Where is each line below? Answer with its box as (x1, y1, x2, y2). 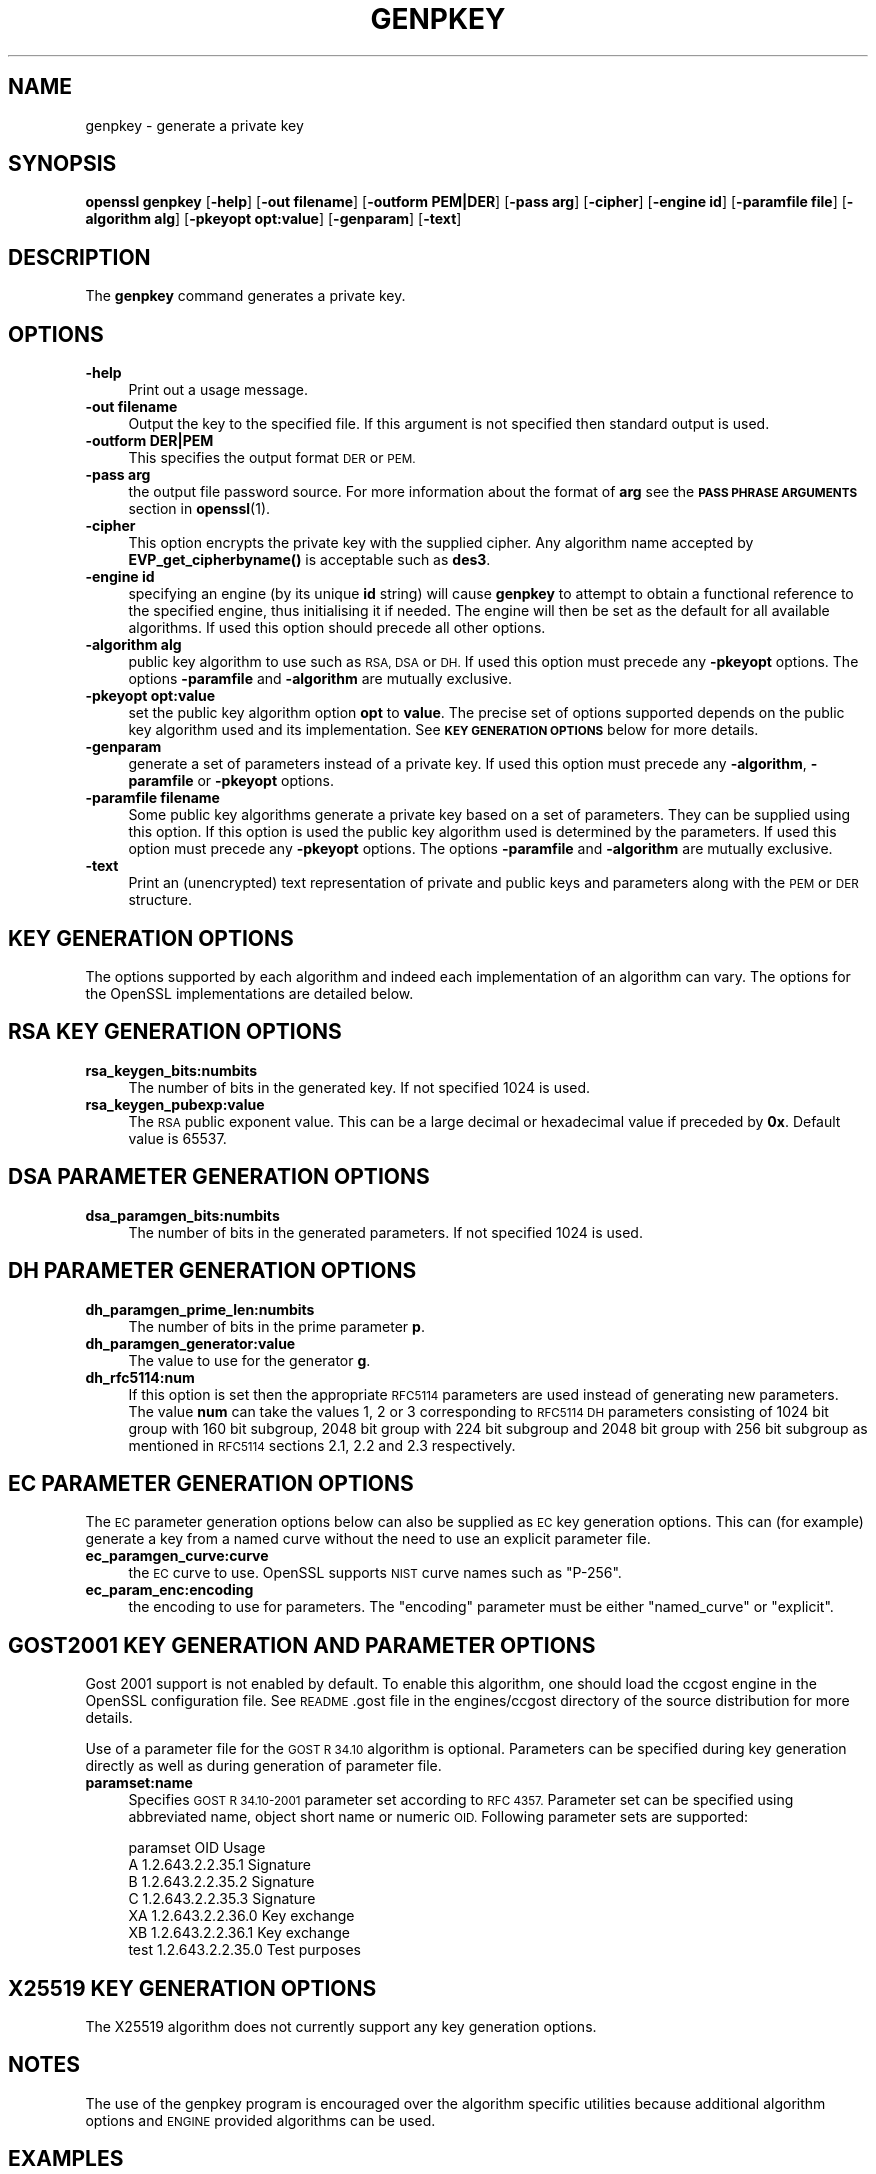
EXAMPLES (8, 2146, 124, 2172)
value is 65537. (128, 1129, 227, 1147)
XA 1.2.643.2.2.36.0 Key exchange (128, 1907, 355, 1925)
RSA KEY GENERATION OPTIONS (8, 1019, 342, 1045)
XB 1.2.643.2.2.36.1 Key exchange (128, 1924, 351, 1942)
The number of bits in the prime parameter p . (128, 1317, 425, 1335)
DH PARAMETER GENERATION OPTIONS (8, 1258, 417, 1284)
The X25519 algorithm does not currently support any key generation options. (85, 2018, 597, 2036)
